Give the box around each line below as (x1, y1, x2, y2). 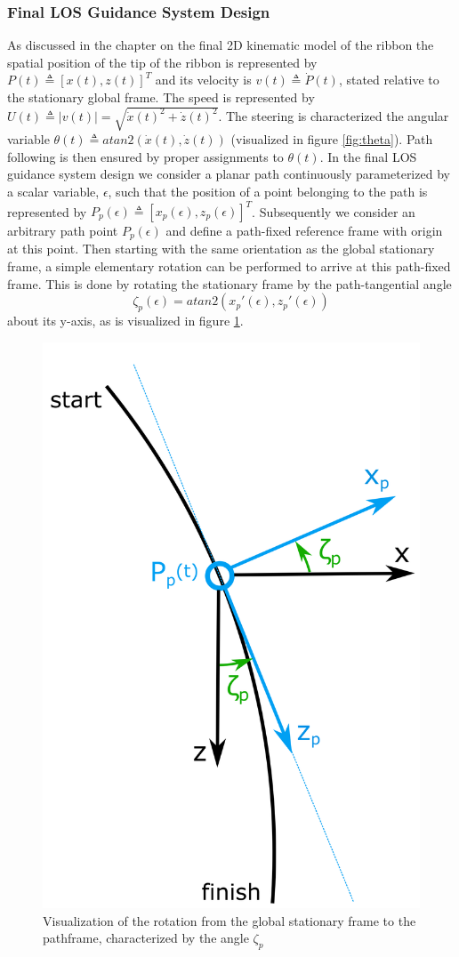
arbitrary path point (7, 221, 118, 240)
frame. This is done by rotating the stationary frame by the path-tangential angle (7, 274, 452, 293)
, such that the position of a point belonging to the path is (108, 181, 428, 200)
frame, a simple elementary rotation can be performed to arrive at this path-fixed (7, 257, 451, 276)
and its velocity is (155, 70, 252, 89)
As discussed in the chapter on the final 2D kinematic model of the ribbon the (7, 36, 434, 54)
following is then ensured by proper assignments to (7, 147, 284, 165)
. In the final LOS (319, 147, 417, 165)
